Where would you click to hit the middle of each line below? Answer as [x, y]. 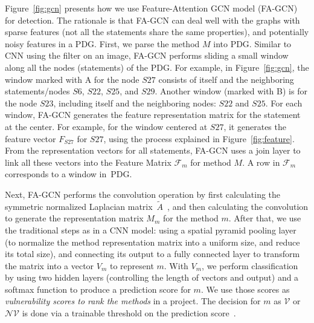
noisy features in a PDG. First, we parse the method [102, 43]
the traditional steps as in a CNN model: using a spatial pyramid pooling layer [151, 230]
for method [211, 162]
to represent [132, 265]
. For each [284, 103]
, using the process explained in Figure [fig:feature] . [199, 138]
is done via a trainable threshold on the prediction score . [129, 313]
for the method [191, 218]
